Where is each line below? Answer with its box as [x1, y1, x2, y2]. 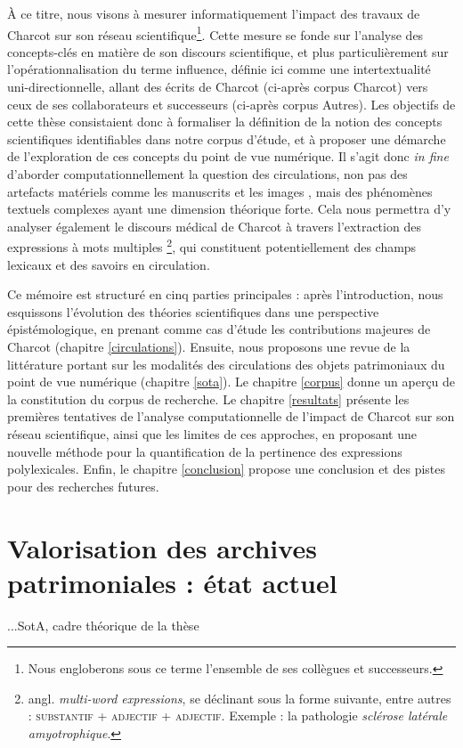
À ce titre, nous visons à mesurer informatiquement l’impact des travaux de [7, 4, 420, 22]
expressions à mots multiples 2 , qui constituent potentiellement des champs [7, 235, 417, 256]
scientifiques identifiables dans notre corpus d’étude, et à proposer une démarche [7, 129, 446, 148]
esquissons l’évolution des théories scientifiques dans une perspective [7, 302, 379, 321]
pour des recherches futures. [7, 476, 159, 495]
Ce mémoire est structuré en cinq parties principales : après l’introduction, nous [7, 285, 443, 304]
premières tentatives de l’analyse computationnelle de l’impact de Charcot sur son [7, 407, 455, 426]
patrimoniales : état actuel [7, 564, 337, 600]
